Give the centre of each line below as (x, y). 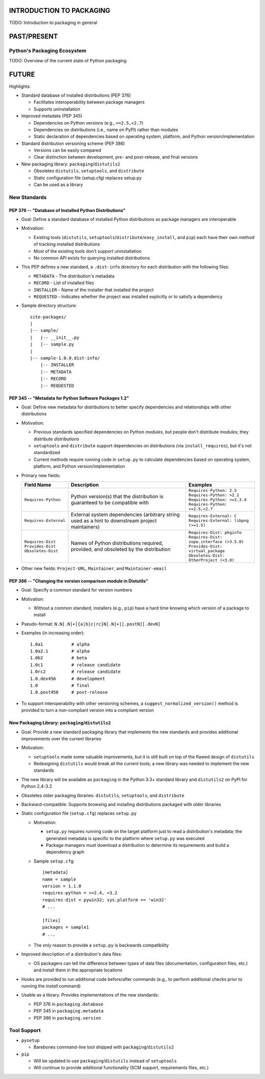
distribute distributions (56, 439)
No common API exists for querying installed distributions (92, 258)
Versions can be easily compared (67, 150)
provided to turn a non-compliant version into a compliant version (88, 710)
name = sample (59, 879)
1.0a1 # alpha (60, 644)
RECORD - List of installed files (64, 283)
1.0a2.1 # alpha (60, 651)
